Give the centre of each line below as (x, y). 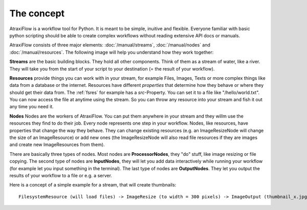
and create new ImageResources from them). (57, 145)
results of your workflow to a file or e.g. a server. (61, 175)
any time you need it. (31, 107)
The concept (37, 13)
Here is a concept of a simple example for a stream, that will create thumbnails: (93, 185)
